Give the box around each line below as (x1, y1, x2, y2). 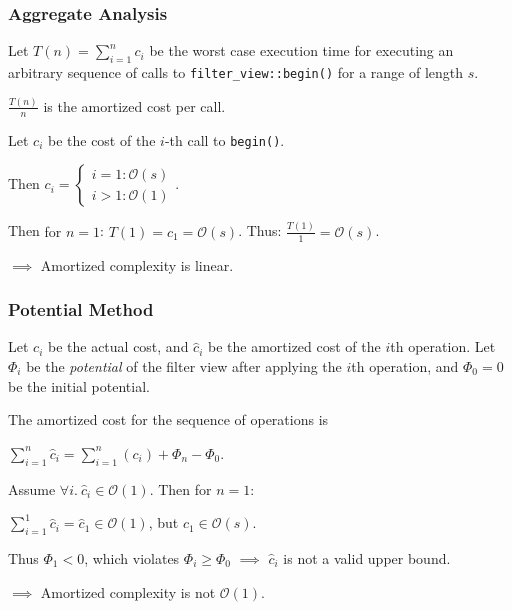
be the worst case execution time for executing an (149, 40, 454, 61)
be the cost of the (47, 129, 156, 150)
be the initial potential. (8, 375, 150, 396)
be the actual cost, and (47, 336, 189, 357)
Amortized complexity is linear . (40, 254, 234, 275)
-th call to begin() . (164, 129, 285, 150)
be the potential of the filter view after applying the (26, 356, 342, 377)
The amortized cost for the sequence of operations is (8, 409, 329, 430)
